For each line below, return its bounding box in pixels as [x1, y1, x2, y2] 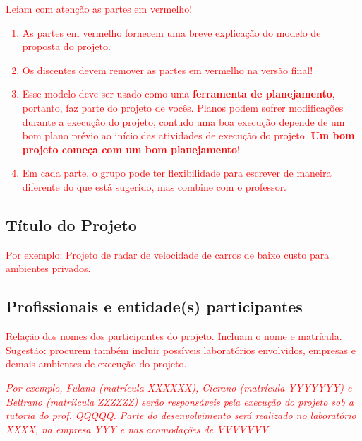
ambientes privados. [6, 261, 91, 276]
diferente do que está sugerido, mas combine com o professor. [22, 179, 287, 194]
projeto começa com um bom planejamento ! [22, 141, 240, 156]
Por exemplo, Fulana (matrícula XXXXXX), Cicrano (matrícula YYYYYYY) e [6, 380, 352, 394]
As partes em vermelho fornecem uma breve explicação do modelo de [22, 25, 321, 40]
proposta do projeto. [22, 39, 111, 54]
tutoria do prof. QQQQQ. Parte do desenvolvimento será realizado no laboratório [6, 408, 356, 423]
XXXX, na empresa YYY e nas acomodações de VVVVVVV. [6, 421, 272, 436]
